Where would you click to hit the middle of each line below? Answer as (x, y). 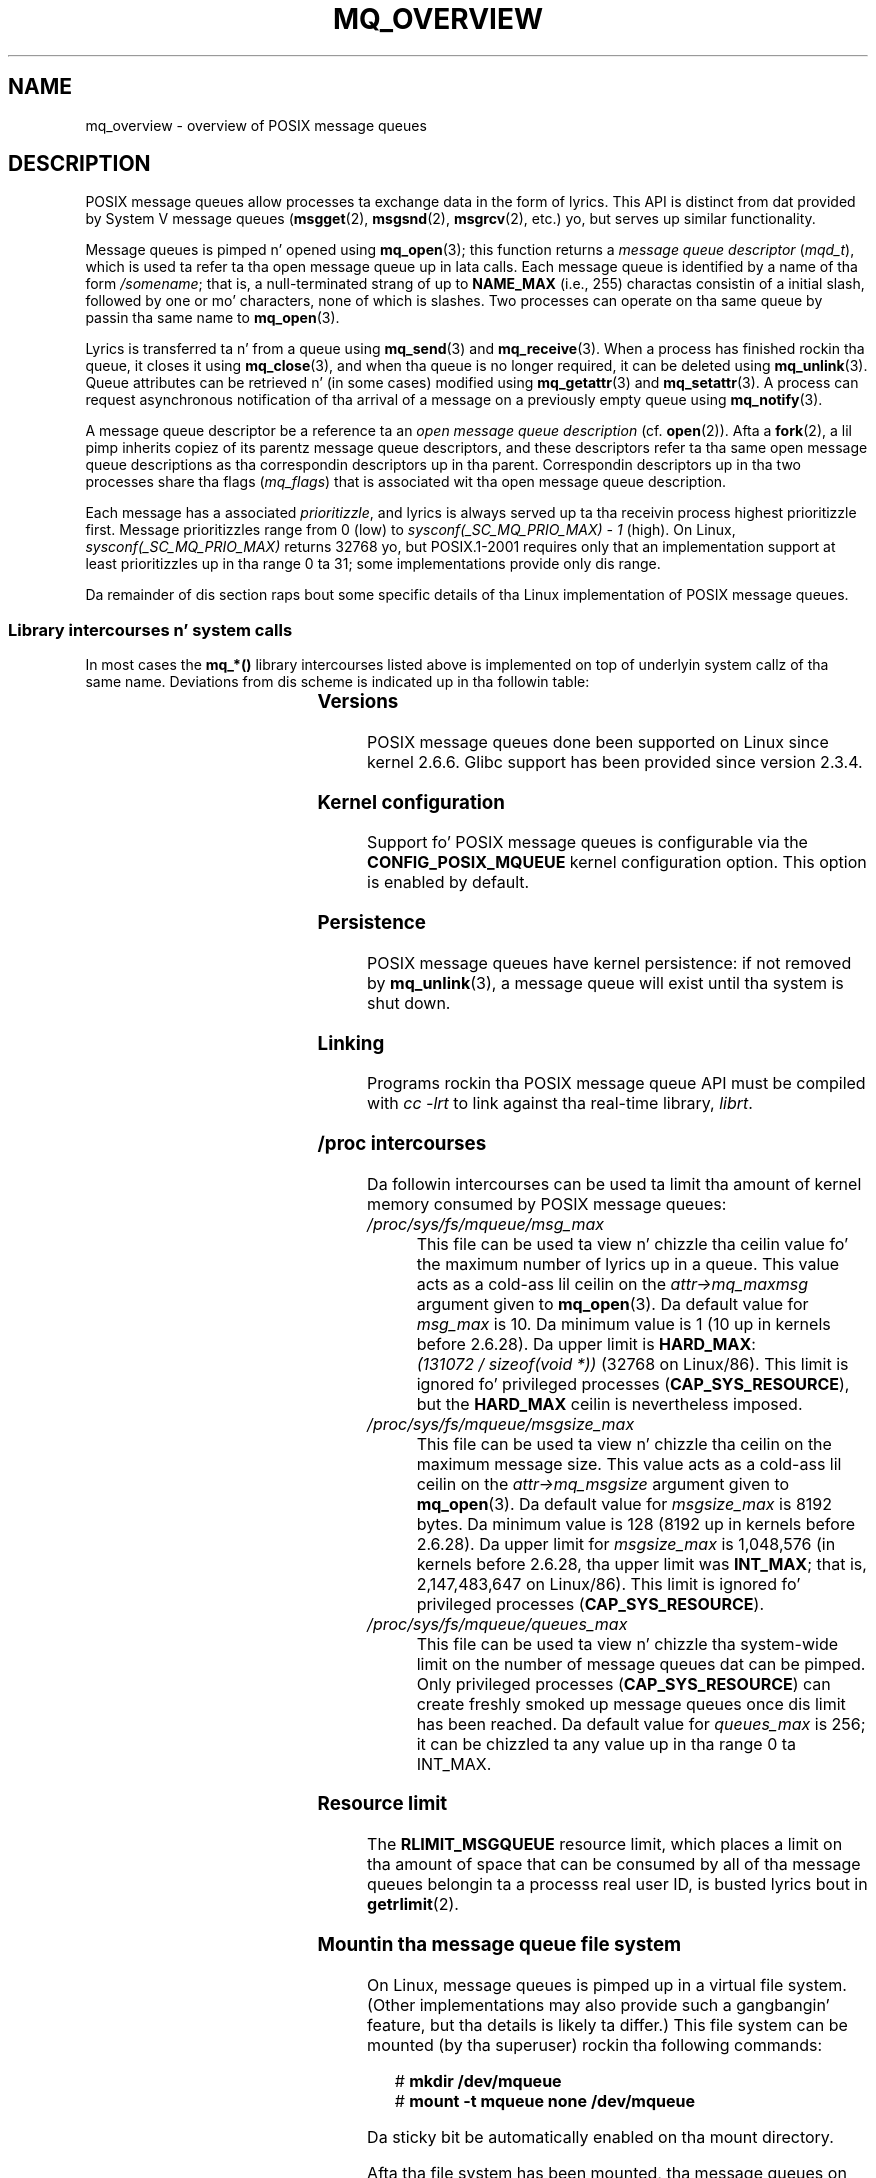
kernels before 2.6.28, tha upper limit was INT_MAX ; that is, (641, 1563)
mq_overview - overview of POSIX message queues (256, 125)
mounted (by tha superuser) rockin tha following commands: (595, 2044)
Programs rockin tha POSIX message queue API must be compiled (616, 1083)
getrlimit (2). (413, 1904)
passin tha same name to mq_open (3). (212, 318)
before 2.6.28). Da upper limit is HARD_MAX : (586, 1343)
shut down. (409, 1002)
